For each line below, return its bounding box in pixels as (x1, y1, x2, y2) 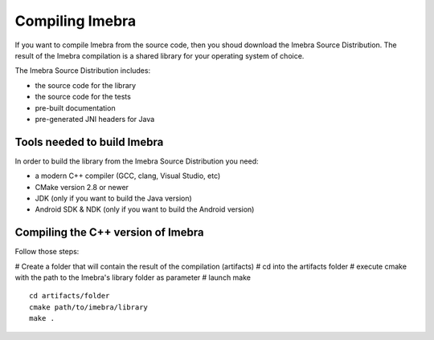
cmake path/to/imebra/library (29, 302, 149, 312)
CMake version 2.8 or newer (35, 182, 129, 192)
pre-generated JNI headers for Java (35, 114, 155, 123)
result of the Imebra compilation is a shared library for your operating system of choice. (14, 51, 305, 60)
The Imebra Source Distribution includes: (14, 66, 151, 75)
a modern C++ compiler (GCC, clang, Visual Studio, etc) (35, 171, 221, 180)
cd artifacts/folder (29, 291, 110, 301)
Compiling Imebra (14, 12, 137, 30)
